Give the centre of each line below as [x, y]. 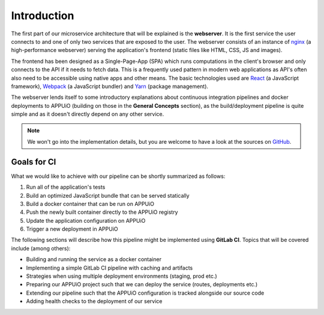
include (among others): [41, 248]
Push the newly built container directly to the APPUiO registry [102, 212]
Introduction [43, 16]
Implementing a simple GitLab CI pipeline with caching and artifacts [109, 268]
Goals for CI [34, 162]
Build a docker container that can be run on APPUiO [90, 204]
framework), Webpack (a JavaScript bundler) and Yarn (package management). [110, 86]
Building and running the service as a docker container [94, 259]
